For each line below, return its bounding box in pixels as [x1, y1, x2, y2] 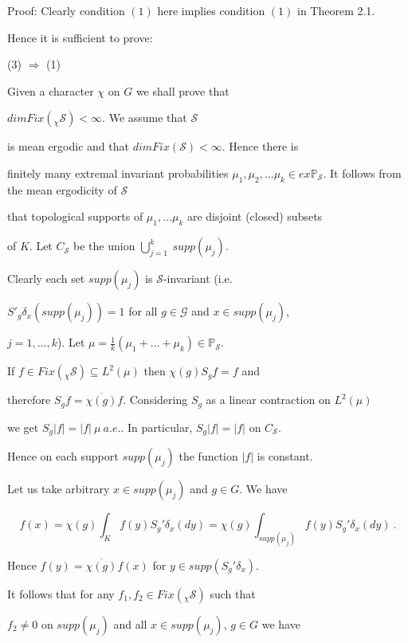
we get [7, 418, 39, 435]
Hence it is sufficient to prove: [7, 29, 153, 45]
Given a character [7, 82, 94, 99]
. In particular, [120, 418, 193, 435]
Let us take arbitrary [7, 480, 110, 497]
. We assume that [102, 109, 187, 126]
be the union [73, 237, 135, 254]
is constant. [257, 448, 313, 465]
